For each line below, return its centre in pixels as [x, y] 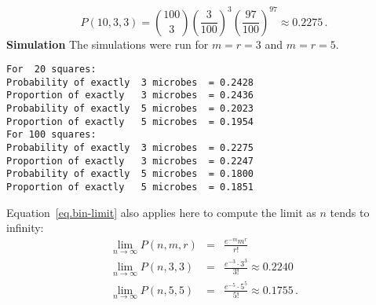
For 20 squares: [51, 70]
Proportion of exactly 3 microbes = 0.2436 [130, 96]
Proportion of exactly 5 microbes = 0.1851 [130, 187]
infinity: [25, 228]
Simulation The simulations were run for [108, 44]
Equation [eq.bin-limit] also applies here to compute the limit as [161, 212]
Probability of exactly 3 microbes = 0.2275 [130, 148]
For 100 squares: [51, 135]
